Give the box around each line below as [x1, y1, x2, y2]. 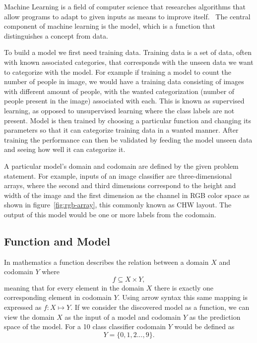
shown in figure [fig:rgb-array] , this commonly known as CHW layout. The [4, 199, 232, 210]
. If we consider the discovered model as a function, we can [70, 302, 250, 312]
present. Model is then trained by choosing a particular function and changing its [4, 115, 251, 125]
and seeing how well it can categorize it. [4, 144, 126, 154]
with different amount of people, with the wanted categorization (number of [4, 86, 235, 96]
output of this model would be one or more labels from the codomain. [4, 209, 216, 219]
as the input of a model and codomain [64, 311, 181, 322]
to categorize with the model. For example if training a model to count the [4, 66, 232, 77]
